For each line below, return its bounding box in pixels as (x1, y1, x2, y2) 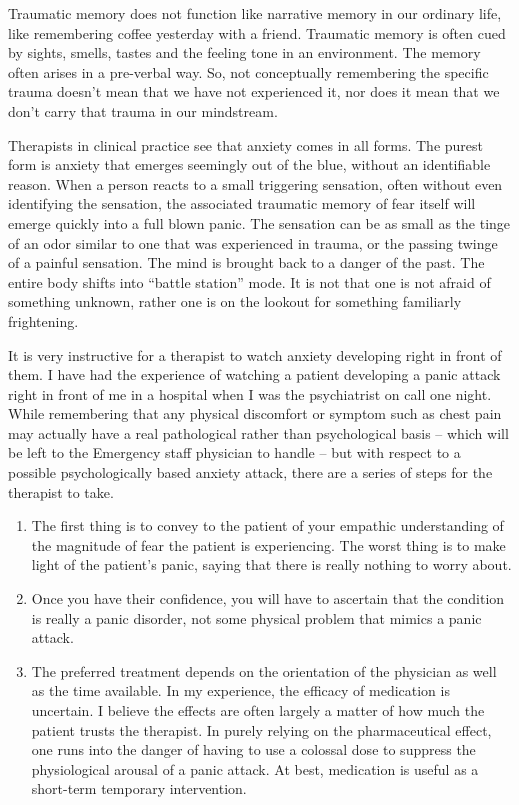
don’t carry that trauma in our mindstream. (8, 100, 278, 121)
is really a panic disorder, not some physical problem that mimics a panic (31, 607, 482, 628)
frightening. (8, 310, 79, 331)
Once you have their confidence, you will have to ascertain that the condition (31, 588, 505, 609)
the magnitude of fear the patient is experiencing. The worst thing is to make (31, 534, 506, 555)
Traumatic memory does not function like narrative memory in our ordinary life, (8, 3, 502, 23)
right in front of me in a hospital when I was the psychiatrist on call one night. (8, 383, 492, 404)
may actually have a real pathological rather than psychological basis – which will (8, 422, 509, 443)
